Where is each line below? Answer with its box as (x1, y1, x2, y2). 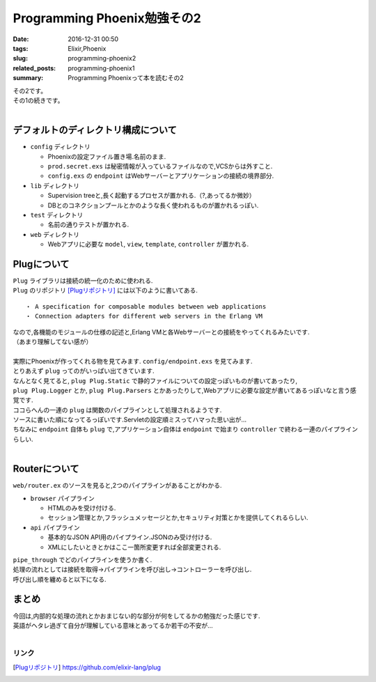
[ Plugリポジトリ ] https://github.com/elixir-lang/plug (13, 662, 162, 672)
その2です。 (13, 86, 47, 95)
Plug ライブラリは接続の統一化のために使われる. (13, 277, 153, 285)
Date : (13, 35, 29, 43)
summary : (13, 74, 44, 82)
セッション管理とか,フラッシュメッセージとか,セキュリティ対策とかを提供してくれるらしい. (47, 513, 309, 522)
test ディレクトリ (30, 210, 84, 219)
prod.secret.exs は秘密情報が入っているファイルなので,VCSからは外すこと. (47, 162, 273, 170)
